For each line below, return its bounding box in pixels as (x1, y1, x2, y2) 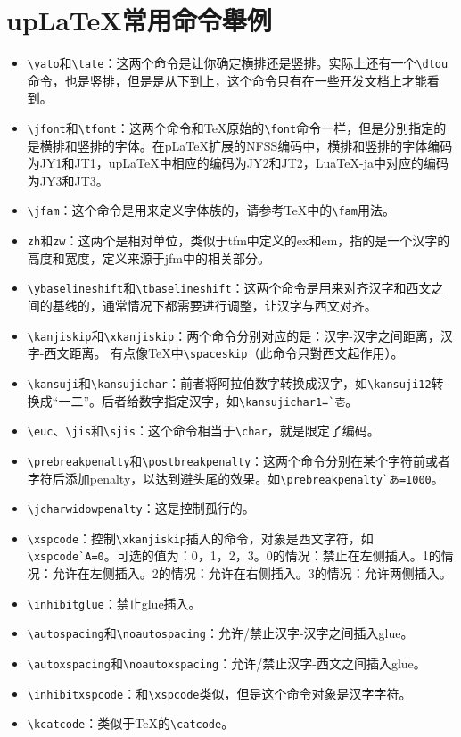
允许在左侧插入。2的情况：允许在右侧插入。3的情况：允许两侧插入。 (52, 564, 452, 583)
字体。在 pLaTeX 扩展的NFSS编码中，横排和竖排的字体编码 (114, 136, 453, 154)
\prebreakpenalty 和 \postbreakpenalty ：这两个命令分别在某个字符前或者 (27, 451, 451, 469)
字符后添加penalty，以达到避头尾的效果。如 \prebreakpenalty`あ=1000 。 (27, 468, 444, 487)
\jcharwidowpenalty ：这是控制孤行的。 (27, 499, 255, 518)
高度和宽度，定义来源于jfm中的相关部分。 (27, 248, 271, 267)
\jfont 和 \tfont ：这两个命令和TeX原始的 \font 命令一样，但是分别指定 (27, 118, 434, 137)
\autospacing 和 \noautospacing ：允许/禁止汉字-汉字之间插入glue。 (27, 624, 414, 642)
